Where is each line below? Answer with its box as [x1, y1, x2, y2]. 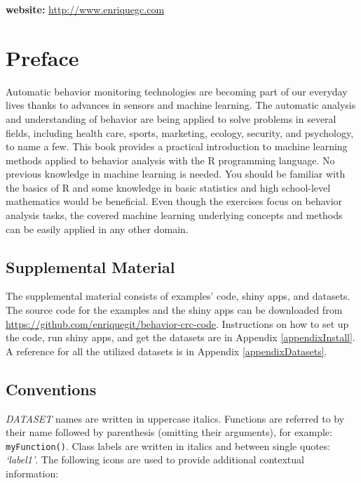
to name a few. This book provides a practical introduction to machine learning [6, 139, 348, 154]
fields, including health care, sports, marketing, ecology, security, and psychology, [6, 125, 354, 140]
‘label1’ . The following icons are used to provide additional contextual [6, 452, 304, 467]
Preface [6, 43, 79, 72]
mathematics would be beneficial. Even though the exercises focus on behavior [6, 194, 343, 209]
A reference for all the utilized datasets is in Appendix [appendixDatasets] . [6, 343, 327, 358]
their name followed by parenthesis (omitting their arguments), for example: [6, 425, 332, 439]
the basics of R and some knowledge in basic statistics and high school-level [6, 180, 331, 194]
